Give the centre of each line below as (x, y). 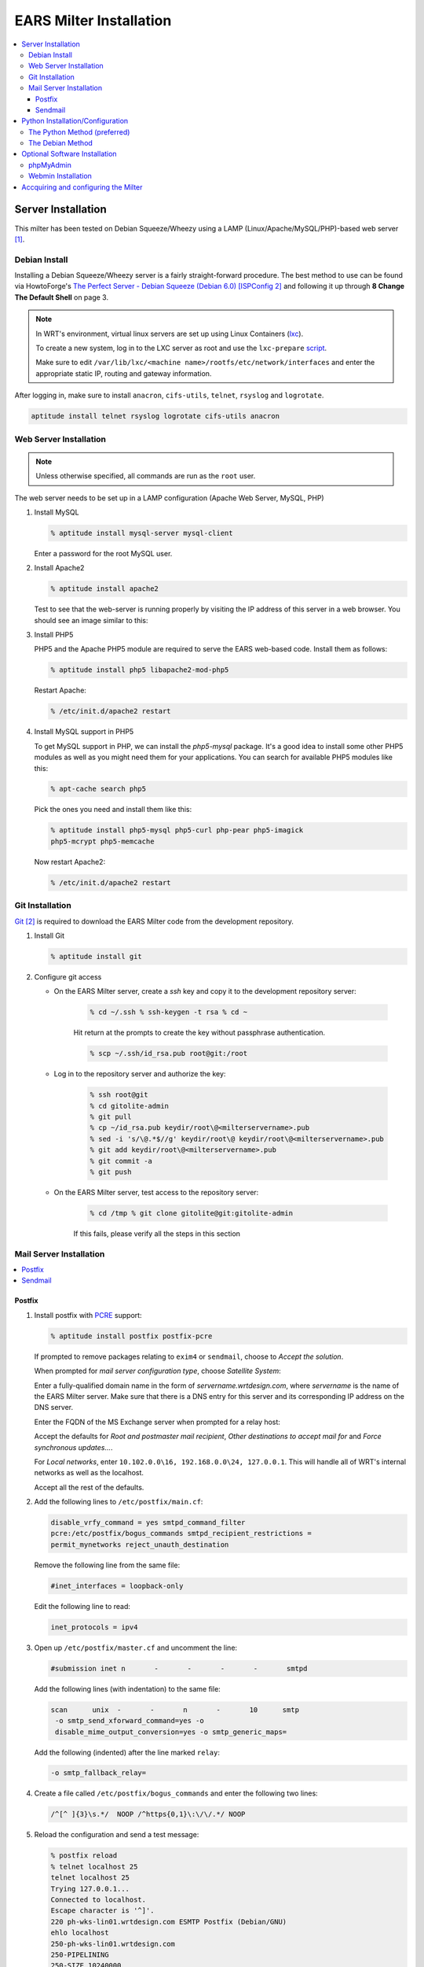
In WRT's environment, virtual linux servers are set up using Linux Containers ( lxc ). (170, 334)
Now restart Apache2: (70, 862)
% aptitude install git (97, 956)
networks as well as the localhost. (89, 1473)
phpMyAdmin (50, 164)
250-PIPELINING (80, 1954)
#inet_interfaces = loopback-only (117, 1586)
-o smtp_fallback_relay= (99, 1773)
